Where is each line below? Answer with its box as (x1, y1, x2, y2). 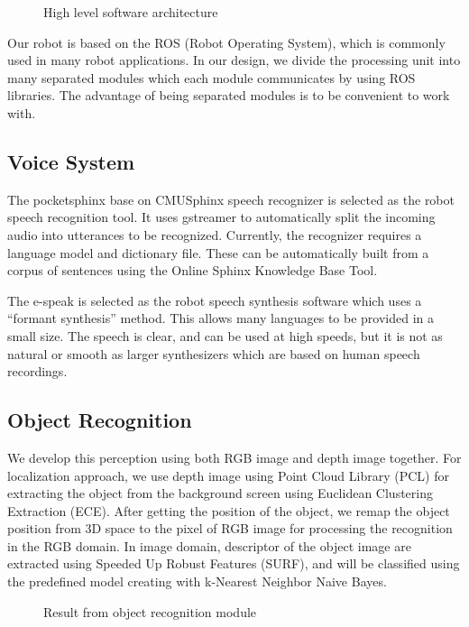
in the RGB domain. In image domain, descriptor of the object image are (7, 536, 411, 555)
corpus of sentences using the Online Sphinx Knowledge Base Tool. (7, 261, 378, 280)
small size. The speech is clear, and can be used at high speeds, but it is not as (7, 326, 443, 345)
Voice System (7, 147, 135, 175)
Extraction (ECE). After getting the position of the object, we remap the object (7, 501, 450, 520)
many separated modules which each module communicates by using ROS (7, 68, 416, 87)
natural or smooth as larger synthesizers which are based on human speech (7, 344, 420, 363)
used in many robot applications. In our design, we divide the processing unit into (7, 51, 461, 69)
